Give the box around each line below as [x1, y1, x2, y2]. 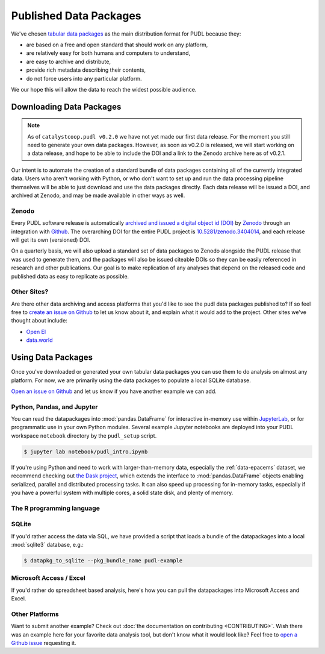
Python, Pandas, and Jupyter [11, 403, 98, 411]
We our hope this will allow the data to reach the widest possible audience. [11, 86, 197, 93]
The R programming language [11, 504, 101, 512]
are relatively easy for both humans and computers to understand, [26, 49, 191, 57]
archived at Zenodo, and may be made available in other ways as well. [11, 192, 185, 199]
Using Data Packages [11, 353, 93, 363]
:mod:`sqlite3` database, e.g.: [11, 541, 84, 549]
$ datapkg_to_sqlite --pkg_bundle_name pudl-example [23, 558, 183, 564]
